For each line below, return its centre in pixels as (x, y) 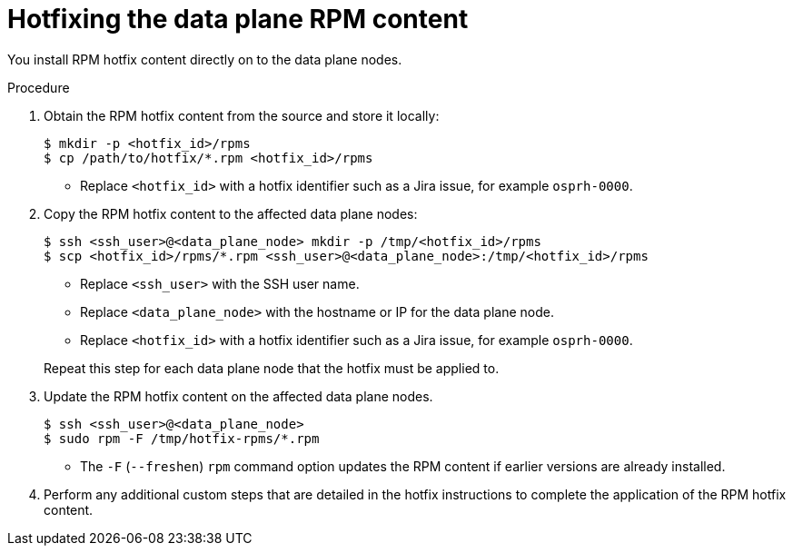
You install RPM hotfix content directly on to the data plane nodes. (205, 59)
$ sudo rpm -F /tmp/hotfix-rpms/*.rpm (182, 438)
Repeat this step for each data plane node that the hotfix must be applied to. (272, 368)
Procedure (39, 87)
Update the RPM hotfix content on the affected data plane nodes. (238, 396)
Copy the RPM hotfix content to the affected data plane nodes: (231, 213)
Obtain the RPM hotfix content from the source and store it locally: (242, 115)
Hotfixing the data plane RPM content (238, 19)
